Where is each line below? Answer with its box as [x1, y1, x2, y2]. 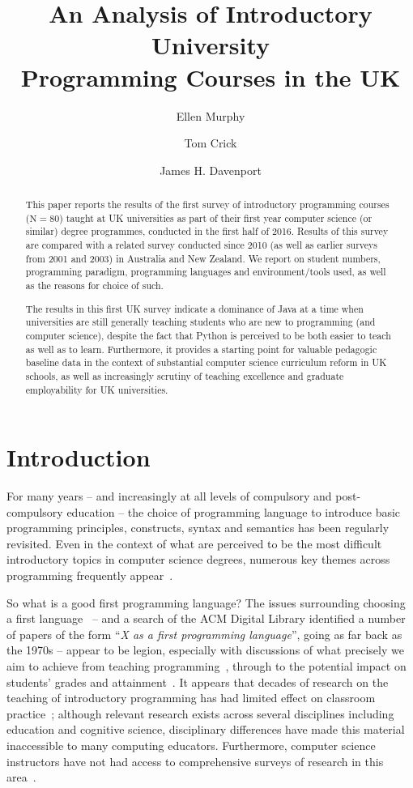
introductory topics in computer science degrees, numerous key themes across [6, 551, 390, 568]
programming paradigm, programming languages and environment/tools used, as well [25, 265, 386, 279]
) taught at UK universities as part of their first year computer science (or [59, 211, 373, 224]
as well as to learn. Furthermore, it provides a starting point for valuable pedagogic [25, 342, 377, 356]
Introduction [6, 441, 151, 474]
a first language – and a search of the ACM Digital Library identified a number [6, 610, 406, 627]
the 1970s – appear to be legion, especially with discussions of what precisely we [6, 641, 404, 658]
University [151, 28, 270, 62]
